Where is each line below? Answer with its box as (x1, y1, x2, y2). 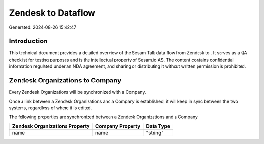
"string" (146, 129, 164, 136)
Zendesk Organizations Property (12, 123, 90, 129)
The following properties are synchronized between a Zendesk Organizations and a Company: (9, 114, 199, 120)
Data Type (146, 123, 171, 129)
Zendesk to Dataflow (9, 7, 95, 18)
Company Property (95, 123, 141, 129)
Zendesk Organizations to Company (9, 76, 122, 85)
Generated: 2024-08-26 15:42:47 (9, 24, 77, 30)
